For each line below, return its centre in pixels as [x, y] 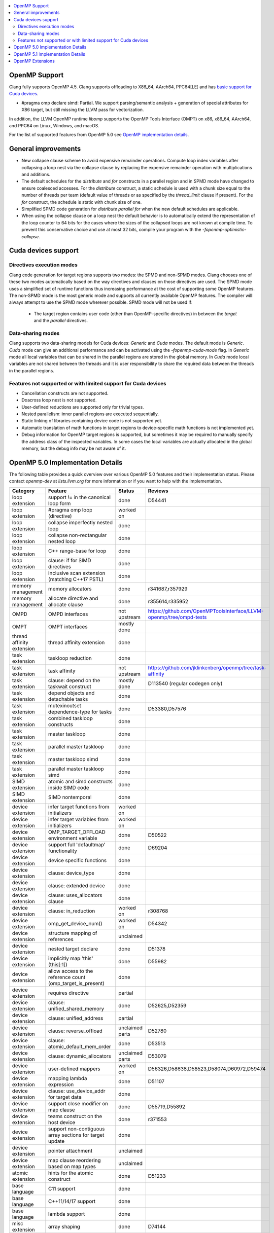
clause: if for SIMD [69, 560]
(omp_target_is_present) [76, 983]
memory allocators [70, 588]
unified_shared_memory [76, 1009]
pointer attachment [70, 1151]
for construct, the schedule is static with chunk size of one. [82, 202]
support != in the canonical [79, 497]
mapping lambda [68, 1078]
